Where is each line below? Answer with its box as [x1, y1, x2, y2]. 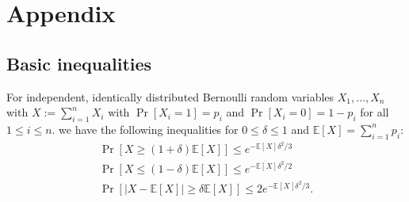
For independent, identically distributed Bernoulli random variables [6, 88, 334, 105]
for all [360, 104, 389, 120]
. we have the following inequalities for [52, 120, 239, 137]
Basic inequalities [6, 51, 152, 75]
